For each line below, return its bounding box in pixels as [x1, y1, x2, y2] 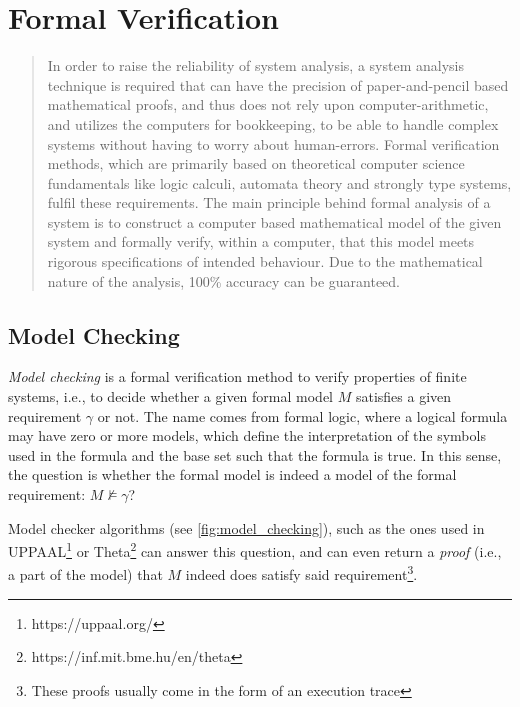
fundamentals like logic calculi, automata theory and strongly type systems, [47, 172, 512, 193]
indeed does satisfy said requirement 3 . [185, 561, 418, 585]
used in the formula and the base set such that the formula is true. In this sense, [8, 444, 502, 465]
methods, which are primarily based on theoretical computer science [47, 153, 465, 174]
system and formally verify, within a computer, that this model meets [47, 231, 475, 252]
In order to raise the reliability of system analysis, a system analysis [47, 55, 464, 76]
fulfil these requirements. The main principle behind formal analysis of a [47, 192, 491, 213]
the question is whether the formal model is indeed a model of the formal [8, 464, 457, 485]
